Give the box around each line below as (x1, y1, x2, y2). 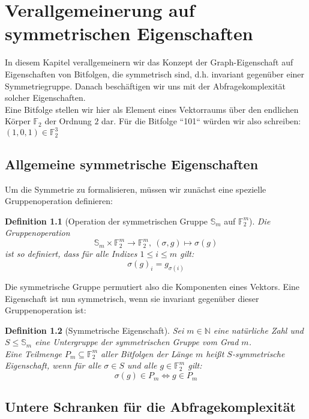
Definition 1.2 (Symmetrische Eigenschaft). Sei (5, 324, 184, 336)
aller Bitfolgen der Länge (101, 347, 193, 360)
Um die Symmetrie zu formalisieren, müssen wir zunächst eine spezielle (5, 182, 266, 195)
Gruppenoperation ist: (5, 304, 86, 316)
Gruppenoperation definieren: (5, 194, 113, 207)
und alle (127, 359, 157, 372)
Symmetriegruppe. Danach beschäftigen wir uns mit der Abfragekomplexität (5, 79, 286, 92)
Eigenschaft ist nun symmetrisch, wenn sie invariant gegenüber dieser (5, 292, 259, 304)
